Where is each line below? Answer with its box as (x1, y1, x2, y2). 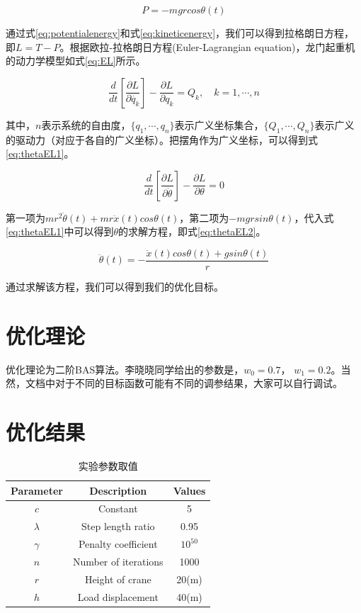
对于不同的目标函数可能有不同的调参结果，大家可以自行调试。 (55, 376, 343, 390)
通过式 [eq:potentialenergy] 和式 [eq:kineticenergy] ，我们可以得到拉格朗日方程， (6, 26, 355, 40)
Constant (98, 501, 138, 516)
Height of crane (84, 571, 151, 586)
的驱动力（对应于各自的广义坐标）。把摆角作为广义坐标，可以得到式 (6, 132, 318, 147)
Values (173, 483, 206, 497)
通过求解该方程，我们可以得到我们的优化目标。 (6, 279, 224, 294)
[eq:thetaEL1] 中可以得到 (6, 224, 114, 239)
